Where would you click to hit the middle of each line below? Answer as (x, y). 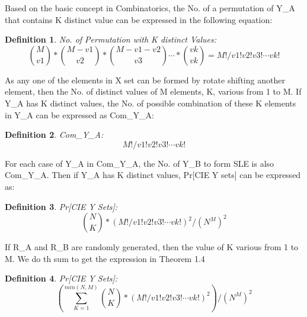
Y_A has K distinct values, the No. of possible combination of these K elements (151, 103)
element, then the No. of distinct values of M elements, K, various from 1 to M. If (153, 91)
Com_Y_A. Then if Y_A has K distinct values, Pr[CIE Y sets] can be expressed (153, 175)
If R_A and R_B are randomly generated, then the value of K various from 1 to (152, 247)
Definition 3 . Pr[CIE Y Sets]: (61, 206)
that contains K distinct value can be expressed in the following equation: (139, 19)
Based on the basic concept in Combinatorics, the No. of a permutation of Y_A (150, 8)
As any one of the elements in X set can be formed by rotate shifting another (145, 80)
